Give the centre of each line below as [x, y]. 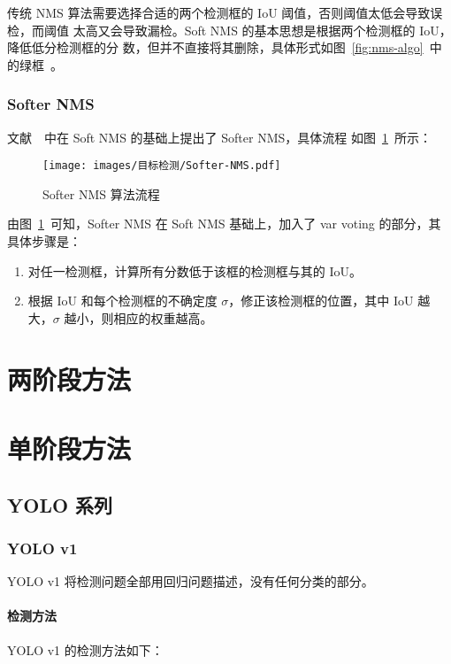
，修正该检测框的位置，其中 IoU [321, 301]
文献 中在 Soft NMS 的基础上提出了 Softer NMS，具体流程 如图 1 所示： [219, 137]
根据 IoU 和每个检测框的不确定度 [122, 301]
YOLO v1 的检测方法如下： [85, 649]
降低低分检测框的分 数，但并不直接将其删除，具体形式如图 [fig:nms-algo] [215, 47]
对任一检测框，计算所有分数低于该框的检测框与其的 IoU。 [195, 270]
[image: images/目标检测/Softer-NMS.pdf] [162, 166]
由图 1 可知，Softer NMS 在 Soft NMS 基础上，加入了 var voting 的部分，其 [224, 224]
